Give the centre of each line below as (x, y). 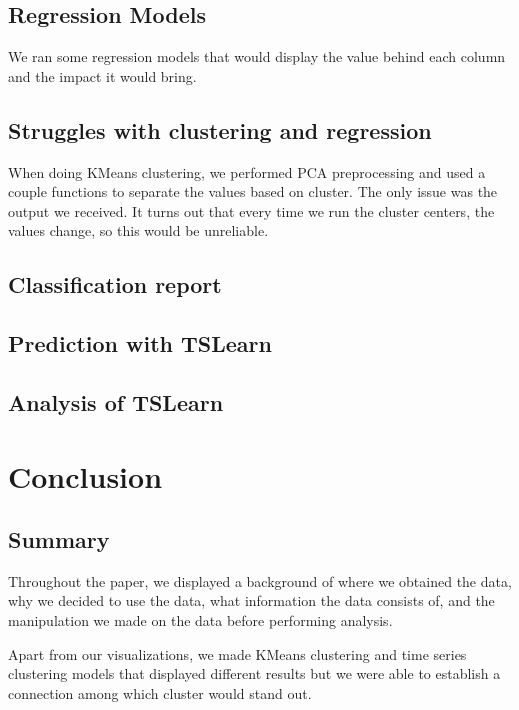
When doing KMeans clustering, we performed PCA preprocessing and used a (247, 171)
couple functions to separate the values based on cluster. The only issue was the (253, 191)
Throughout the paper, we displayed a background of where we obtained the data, (260, 580)
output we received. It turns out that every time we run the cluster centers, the (251, 210)
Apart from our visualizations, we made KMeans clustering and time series (237, 653)
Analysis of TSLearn (116, 401)
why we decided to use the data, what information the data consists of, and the (251, 600)
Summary (59, 539)
